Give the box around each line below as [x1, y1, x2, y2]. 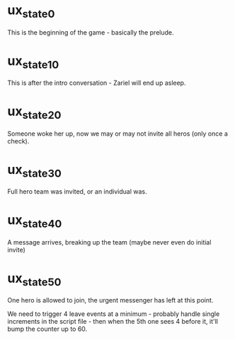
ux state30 [7, 161, 62, 180]
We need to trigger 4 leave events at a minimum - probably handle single [7, 310, 220, 318]
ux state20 [7, 103, 62, 122]
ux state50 [7, 270, 62, 288]
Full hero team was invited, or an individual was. [7, 187, 147, 196]
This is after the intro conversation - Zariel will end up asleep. [7, 78, 186, 87]
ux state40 [7, 212, 62, 230]
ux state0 [7, 2, 55, 20]
